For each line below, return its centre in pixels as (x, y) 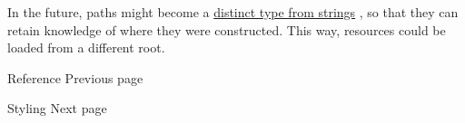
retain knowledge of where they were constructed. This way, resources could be (227, 29)
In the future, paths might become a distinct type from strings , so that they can (233, 12)
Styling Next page (57, 108)
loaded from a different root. (86, 47)
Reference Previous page (75, 77)
